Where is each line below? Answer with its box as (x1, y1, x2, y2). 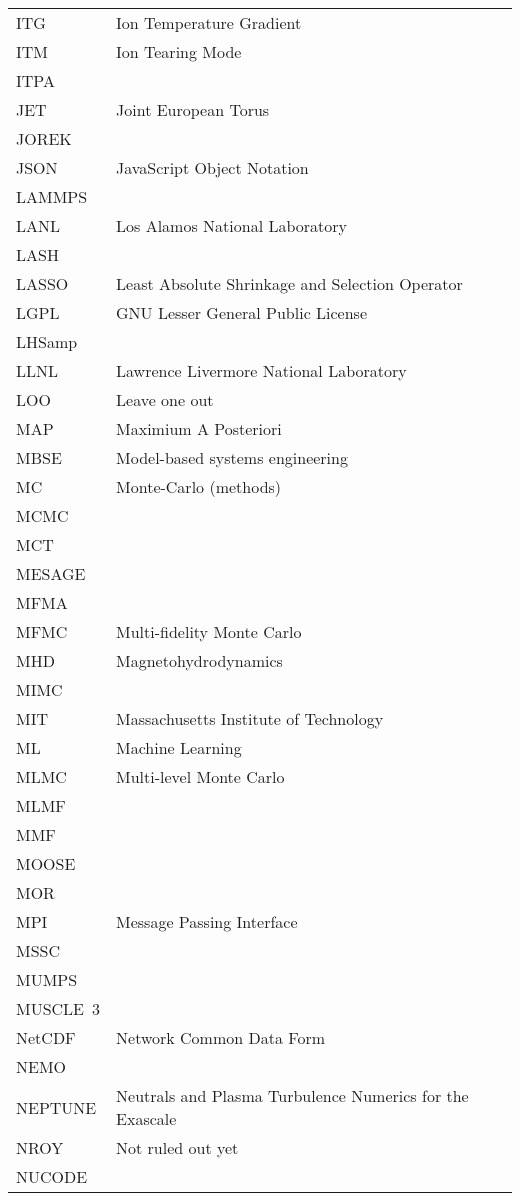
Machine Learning (116, 736, 242, 759)
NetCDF (16, 1026, 76, 1049)
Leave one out (116, 388, 214, 411)
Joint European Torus (116, 98, 270, 121)
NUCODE (16, 1165, 88, 1188)
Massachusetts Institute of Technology (116, 707, 384, 730)
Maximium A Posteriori (116, 417, 282, 440)
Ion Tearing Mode (116, 40, 242, 63)
